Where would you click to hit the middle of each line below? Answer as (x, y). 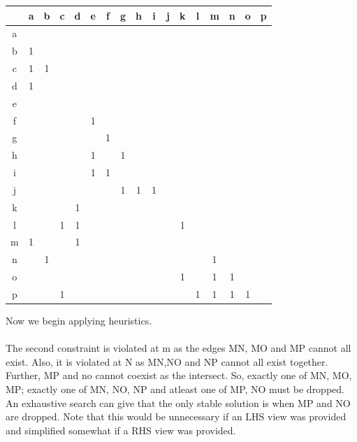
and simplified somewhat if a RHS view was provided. (121, 430)
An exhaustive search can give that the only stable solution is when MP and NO (178, 402)
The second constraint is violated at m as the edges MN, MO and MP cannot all (178, 348)
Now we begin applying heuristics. (79, 321)
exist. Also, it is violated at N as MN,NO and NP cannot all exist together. (167, 361)
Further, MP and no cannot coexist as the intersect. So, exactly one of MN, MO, (179, 375)
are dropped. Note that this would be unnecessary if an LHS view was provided (176, 416)
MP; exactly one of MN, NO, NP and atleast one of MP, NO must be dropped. (175, 389)
